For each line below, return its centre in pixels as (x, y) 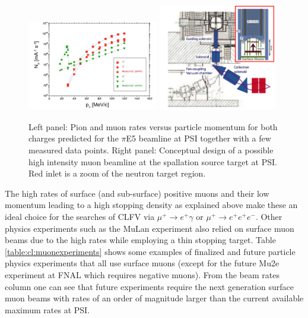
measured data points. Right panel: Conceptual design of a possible (151, 149)
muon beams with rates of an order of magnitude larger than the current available (154, 298)
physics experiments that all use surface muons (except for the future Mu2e (142, 263)
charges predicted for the (74, 138)
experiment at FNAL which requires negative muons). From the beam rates (142, 274)
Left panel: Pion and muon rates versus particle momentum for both (153, 126)
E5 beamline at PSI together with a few (199, 138)
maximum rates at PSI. (47, 309)
